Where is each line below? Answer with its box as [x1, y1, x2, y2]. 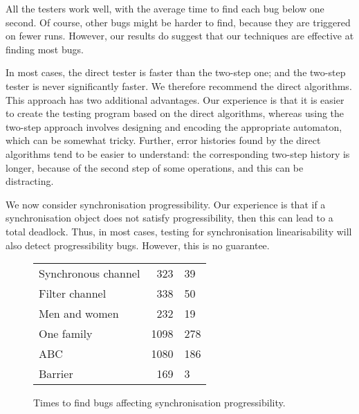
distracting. [6, 174, 54, 188]
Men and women [39, 305, 119, 322]
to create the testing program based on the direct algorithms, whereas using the [6, 106, 344, 120]
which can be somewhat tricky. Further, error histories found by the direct [6, 133, 321, 147]
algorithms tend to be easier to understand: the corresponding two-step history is [6, 146, 350, 161]
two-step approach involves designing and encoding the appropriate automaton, [6, 119, 342, 134]
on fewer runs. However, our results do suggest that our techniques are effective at [6, 28, 354, 43]
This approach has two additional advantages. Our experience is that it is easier [6, 92, 344, 107]
